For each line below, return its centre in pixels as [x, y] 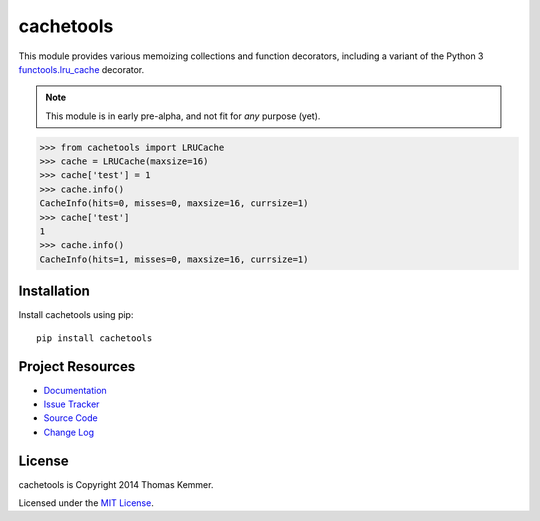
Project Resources [77, 366]
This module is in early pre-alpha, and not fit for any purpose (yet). [183, 116]
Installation [54, 291]
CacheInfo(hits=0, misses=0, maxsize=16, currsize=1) [174, 203]
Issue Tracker [71, 404]
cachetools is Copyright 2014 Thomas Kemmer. [116, 484]
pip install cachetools [94, 338]
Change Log [69, 432]
